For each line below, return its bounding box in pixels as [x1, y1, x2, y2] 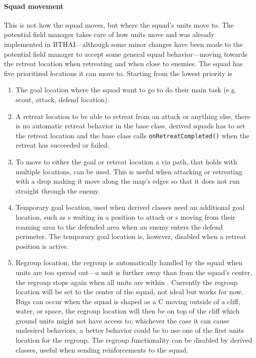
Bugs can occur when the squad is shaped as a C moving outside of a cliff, [15, 296, 240, 306]
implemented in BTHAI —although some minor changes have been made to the [4, 39, 243, 49]
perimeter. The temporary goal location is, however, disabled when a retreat [15, 231, 246, 241]
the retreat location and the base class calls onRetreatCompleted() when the [15, 130, 250, 140]
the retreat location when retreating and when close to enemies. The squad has [4, 58, 243, 69]
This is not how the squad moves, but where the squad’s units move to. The [4, 19, 234, 30]
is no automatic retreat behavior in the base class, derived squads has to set [15, 120, 245, 131]
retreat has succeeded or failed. [15, 140, 110, 150]
